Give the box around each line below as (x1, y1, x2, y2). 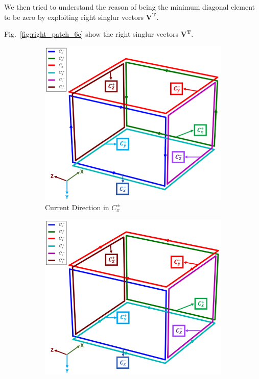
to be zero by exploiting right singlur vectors (4, 11, 144, 22)
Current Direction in (45, 201, 109, 212)
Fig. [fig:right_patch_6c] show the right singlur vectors (4, 29, 178, 39)
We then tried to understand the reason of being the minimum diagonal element (4, 2, 255, 12)
